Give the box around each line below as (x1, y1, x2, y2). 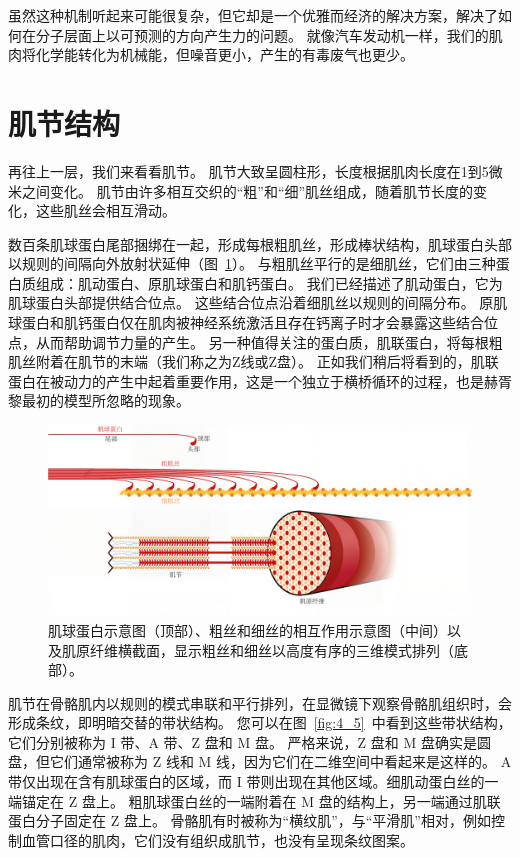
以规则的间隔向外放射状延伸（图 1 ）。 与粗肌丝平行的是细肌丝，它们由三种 (8, 253, 496, 274)
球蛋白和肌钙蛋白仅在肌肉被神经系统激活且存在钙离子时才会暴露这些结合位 (8, 312, 498, 333)
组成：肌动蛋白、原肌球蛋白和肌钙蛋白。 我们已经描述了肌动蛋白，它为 (35, 272, 503, 293)
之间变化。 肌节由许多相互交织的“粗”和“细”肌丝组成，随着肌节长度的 (21, 180, 474, 201)
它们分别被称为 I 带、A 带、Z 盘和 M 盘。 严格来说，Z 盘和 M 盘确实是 (8, 731, 477, 752)
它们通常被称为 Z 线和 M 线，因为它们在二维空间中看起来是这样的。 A (49, 751, 512, 772)
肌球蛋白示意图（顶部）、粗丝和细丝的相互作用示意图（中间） (48, 619, 447, 640)
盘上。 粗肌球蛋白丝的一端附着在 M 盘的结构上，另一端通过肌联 (81, 790, 501, 811)
